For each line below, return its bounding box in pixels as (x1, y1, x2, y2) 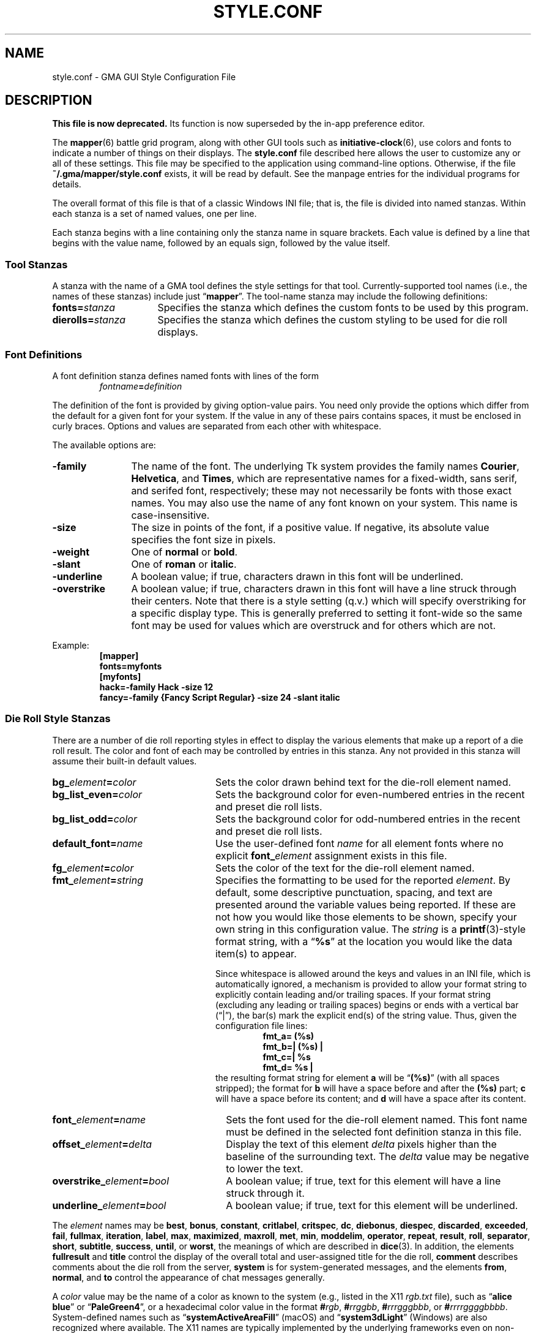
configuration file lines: (215, 1020, 308, 1031)
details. (52, 179, 81, 190)
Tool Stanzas (5, 258, 68, 271)
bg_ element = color (52, 775, 136, 788)
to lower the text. (226, 1162, 303, 1175)
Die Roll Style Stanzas (5, 712, 111, 725)
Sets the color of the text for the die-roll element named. (215, 861, 475, 874)
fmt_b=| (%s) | (262, 1041, 323, 1052)
